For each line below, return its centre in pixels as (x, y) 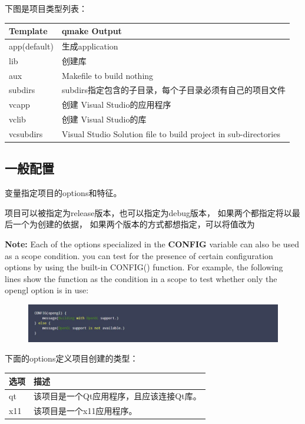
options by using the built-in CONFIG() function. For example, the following (144, 267)
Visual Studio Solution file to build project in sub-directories (171, 134)
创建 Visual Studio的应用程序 (116, 105)
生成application (90, 46)
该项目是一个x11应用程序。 (85, 411)
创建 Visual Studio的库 (104, 119)
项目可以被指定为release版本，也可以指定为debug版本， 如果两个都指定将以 (148, 212)
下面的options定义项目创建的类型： (72, 358)
